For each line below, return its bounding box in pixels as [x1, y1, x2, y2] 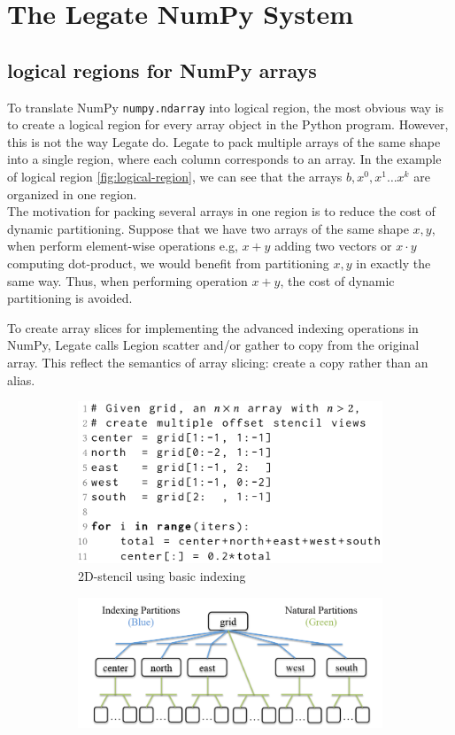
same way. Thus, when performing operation [7, 271, 248, 290]
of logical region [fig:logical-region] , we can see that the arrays [7, 167, 343, 186]
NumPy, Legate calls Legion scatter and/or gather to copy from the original [7, 336, 420, 354]
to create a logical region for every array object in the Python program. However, [7, 115, 449, 134]
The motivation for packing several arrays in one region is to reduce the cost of [7, 202, 436, 220]
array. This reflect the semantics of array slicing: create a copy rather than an [7, 352, 428, 371]
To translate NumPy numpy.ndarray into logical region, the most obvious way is [7, 97, 444, 116]
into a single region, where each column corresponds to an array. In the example [7, 150, 442, 168]
